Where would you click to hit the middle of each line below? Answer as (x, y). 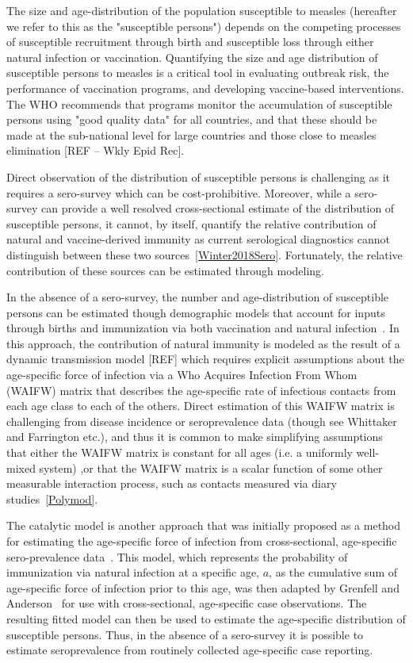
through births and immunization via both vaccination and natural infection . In (203, 328)
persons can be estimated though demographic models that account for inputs (196, 312)
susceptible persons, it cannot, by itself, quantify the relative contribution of (191, 223)
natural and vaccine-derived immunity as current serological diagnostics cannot (198, 239)
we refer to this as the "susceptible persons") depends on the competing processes (204, 26)
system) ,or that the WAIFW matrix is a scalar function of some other (211, 468)
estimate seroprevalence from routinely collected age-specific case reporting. (190, 650)
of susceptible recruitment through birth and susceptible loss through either (190, 42)
